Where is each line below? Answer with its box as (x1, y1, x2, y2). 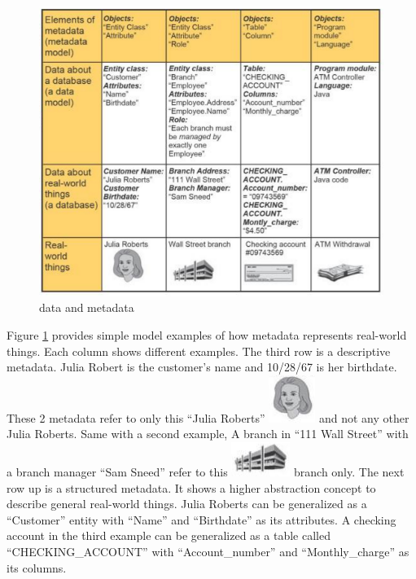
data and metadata (39, 299, 134, 316)
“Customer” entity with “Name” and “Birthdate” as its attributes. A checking (7, 511, 396, 528)
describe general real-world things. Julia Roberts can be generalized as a (7, 495, 367, 512)
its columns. (7, 559, 67, 576)
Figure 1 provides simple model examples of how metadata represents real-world (7, 327, 407, 343)
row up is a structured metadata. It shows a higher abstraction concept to (7, 479, 376, 496)
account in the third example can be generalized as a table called (7, 527, 331, 544)
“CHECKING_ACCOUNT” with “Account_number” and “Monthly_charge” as (7, 542, 409, 559)
